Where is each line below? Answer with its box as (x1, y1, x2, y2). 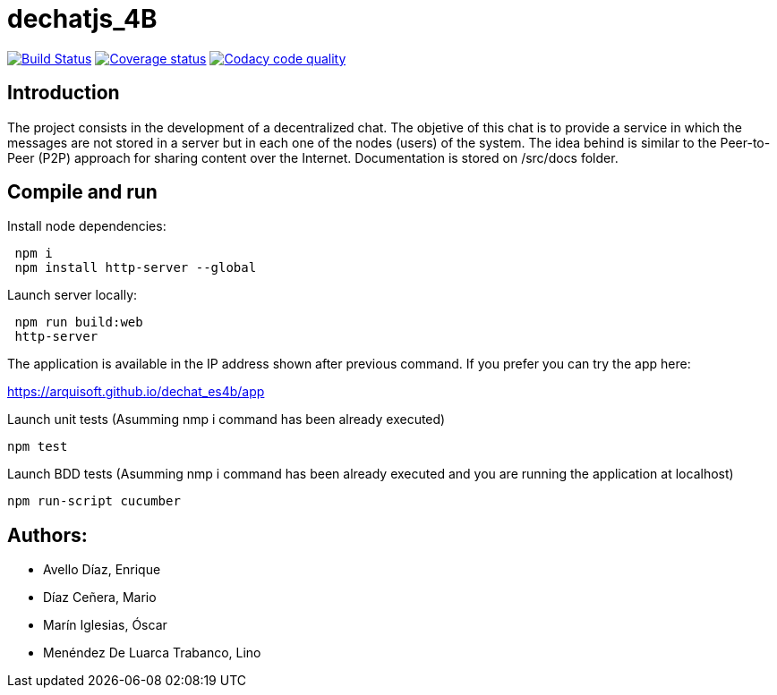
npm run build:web (14, 315, 143, 330)
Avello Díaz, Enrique (43, 562, 161, 578)
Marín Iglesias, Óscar (43, 617, 167, 633)
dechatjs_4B (7, 4, 158, 34)
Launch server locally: (7, 287, 138, 303)
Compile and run (7, 181, 158, 204)
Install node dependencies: (7, 218, 166, 234)
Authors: (7, 523, 88, 547)
